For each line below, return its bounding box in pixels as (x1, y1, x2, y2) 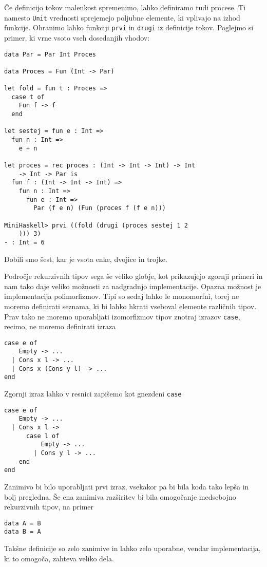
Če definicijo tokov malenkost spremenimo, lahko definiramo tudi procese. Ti (4, 2, 246, 12)
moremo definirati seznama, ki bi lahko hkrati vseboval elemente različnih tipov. (4, 300, 257, 311)
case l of (26, 432, 60, 440)
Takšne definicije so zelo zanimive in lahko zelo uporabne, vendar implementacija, (4, 543, 261, 554)
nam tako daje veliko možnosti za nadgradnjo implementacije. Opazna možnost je (4, 280, 261, 291)
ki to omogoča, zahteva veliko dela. (4, 553, 114, 563)
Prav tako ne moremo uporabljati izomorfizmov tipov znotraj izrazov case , (4, 311, 240, 322)
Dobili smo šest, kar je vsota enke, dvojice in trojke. (4, 253, 167, 264)
